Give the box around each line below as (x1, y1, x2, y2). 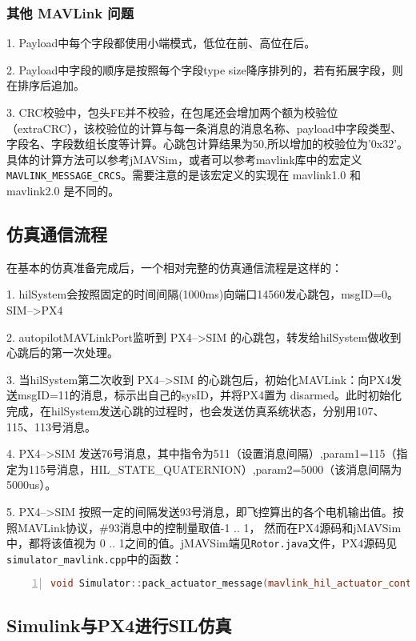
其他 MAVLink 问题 (6, 2, 134, 22)
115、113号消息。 (6, 418, 96, 435)
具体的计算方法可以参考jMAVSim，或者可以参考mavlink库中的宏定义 (6, 150, 362, 167)
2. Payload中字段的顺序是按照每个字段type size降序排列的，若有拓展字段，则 (6, 61, 403, 78)
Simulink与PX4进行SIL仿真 (6, 612, 232, 637)
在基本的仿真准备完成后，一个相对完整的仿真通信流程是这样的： (6, 258, 342, 275)
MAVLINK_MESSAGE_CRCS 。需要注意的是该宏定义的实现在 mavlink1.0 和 (6, 166, 362, 183)
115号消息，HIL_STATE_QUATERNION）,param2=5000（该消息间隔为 (28, 460, 402, 477)
